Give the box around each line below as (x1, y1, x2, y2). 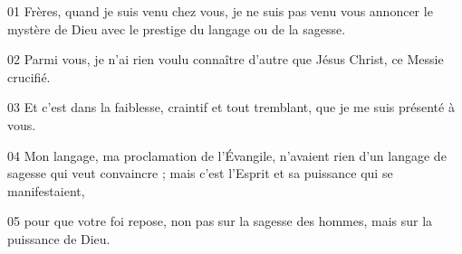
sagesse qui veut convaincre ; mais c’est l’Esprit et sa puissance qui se (7, 164, 393, 183)
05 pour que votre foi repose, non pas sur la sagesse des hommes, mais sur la (7, 212, 433, 230)
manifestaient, (7, 181, 85, 200)
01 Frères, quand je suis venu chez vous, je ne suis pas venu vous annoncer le (7, 2, 433, 20)
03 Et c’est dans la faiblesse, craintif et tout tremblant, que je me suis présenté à (7, 98, 455, 117)
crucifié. (7, 67, 51, 86)
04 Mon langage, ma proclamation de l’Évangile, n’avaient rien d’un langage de (7, 146, 447, 165)
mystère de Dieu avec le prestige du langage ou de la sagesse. (7, 19, 346, 38)
